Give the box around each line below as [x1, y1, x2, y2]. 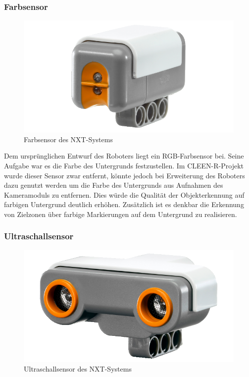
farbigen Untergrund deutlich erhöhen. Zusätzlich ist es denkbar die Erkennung [4, 199, 244, 210]
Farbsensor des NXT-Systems [24, 134, 113, 144]
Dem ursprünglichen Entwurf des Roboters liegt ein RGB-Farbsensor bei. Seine [4, 151, 244, 161]
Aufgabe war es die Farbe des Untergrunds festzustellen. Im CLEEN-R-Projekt [4, 160, 244, 170]
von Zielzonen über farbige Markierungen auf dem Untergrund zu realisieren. [4, 209, 237, 219]
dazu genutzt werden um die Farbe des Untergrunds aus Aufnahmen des [4, 180, 223, 190]
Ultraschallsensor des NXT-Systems [24, 364, 132, 374]
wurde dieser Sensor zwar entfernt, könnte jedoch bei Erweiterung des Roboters [4, 170, 245, 180]
